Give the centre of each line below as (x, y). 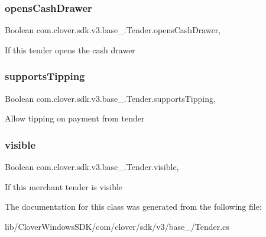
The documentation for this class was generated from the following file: (133, 206)
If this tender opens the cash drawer (70, 49)
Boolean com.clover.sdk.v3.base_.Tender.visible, (92, 167)
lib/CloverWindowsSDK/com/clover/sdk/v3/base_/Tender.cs (117, 226)
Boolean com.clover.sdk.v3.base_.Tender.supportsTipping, (110, 98)
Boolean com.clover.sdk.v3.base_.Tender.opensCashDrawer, (113, 30)
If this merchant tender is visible (64, 186)
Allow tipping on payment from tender (75, 118)
